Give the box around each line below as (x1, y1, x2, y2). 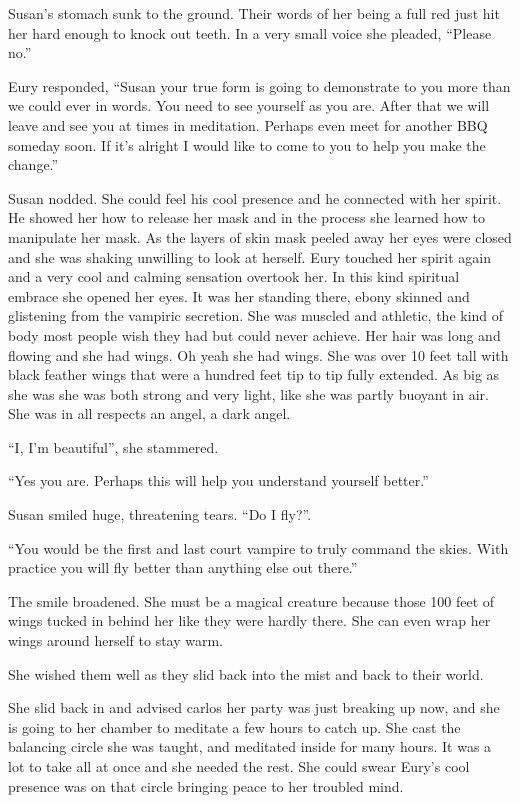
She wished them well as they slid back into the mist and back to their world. (8, 663, 484, 684)
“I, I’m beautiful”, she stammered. (8, 436, 219, 457)
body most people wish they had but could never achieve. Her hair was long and (8, 324, 501, 345)
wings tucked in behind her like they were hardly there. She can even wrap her (8, 610, 491, 631)
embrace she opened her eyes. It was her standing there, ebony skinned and (8, 285, 470, 306)
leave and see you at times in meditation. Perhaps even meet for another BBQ (8, 114, 488, 135)
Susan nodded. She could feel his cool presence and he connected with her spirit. (8, 187, 502, 208)
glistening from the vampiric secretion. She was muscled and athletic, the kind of (8, 305, 504, 326)
